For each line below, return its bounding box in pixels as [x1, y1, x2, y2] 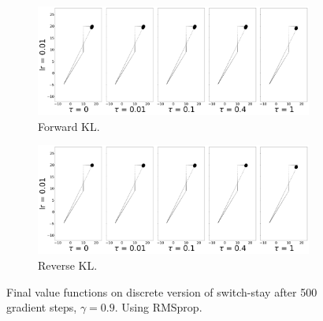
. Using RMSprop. [114, 299, 202, 315]
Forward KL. [38, 118, 100, 134]
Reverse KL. [38, 256, 98, 273]
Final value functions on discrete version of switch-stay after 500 [6, 283, 317, 300]
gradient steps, [6, 299, 77, 315]
